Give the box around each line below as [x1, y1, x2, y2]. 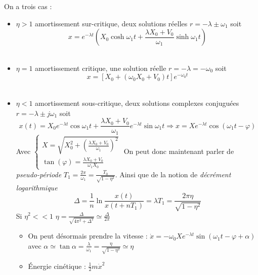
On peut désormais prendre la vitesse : [28, 230, 148, 241]
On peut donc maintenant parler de [123, 145, 234, 156]
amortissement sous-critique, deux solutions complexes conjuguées [35, 98, 239, 108]
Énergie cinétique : [28, 260, 86, 271]
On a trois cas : [4, 1, 52, 11]
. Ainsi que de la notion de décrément [115, 169, 231, 179]
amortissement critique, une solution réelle [35, 62, 166, 73]
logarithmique [16, 182, 58, 192]
